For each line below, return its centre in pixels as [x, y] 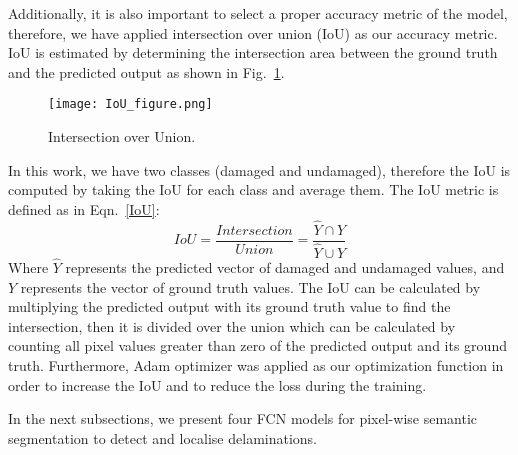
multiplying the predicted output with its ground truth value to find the [229, 306]
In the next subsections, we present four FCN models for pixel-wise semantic [243, 418]
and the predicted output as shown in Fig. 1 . [146, 71]
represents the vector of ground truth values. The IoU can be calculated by [250, 286]
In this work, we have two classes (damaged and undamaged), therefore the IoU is [259, 169]
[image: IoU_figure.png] [130, 104]
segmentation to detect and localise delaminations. [162, 437]
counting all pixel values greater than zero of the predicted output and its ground [257, 345]
